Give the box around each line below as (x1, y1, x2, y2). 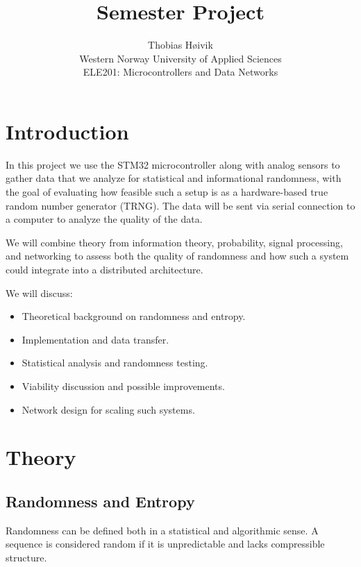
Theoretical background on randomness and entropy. (22, 309, 246, 323)
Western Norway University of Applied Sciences (79, 51, 282, 65)
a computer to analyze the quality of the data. (6, 212, 203, 226)
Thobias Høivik (148, 37, 213, 52)
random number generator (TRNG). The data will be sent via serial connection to (6, 198, 355, 212)
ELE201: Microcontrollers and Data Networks (83, 65, 278, 79)
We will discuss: (6, 285, 73, 300)
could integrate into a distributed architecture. (6, 262, 203, 276)
